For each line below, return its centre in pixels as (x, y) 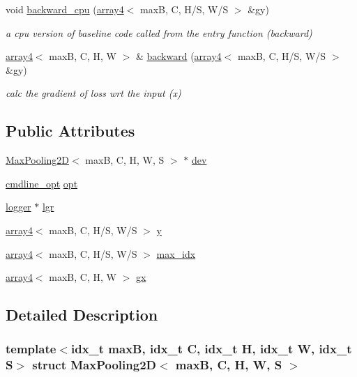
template (31, 349)
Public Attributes (70, 131)
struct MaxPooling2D (94, 365)
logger (18, 207)
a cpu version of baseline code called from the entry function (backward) (159, 32)
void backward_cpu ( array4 (65, 9)
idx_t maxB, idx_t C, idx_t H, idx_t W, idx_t (211, 349)
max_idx (176, 253)
